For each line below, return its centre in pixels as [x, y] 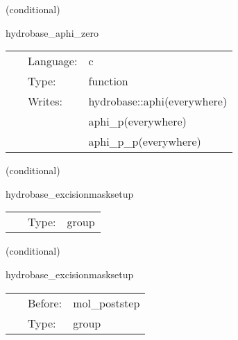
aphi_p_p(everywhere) [145, 142]
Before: [45, 303]
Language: [53, 61]
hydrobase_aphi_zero [52, 32]
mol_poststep [107, 303]
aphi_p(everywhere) [137, 121]
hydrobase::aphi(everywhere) [158, 101]
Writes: [45, 101]
